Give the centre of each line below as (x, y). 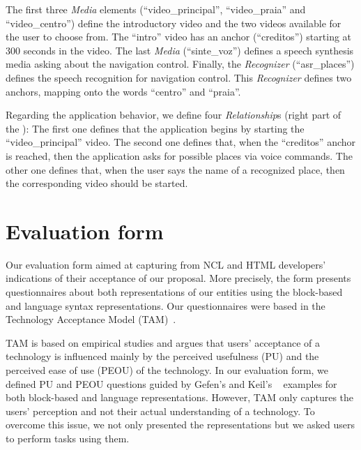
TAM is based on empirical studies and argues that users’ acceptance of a (163, 342)
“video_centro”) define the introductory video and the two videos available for (174, 23)
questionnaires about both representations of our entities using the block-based (174, 292)
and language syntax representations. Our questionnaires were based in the (166, 305)
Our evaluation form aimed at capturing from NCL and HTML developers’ (166, 264)
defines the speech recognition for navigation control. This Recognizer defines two (179, 77)
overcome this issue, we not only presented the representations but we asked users (180, 425)
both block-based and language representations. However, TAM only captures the (180, 397)
